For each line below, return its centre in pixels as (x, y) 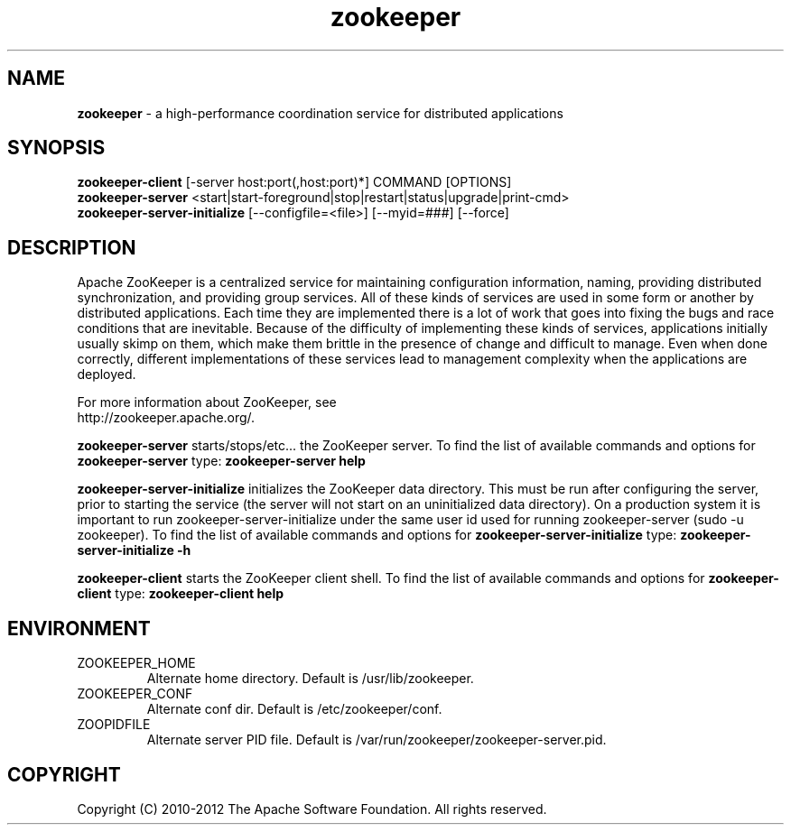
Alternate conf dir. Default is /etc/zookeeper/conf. (294, 709)
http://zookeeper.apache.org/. (166, 418)
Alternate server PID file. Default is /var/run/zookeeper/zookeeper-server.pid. (377, 740)
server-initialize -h (134, 550)
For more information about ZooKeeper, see (207, 402)
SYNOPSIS (56, 148)
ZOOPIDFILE (114, 725)
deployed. (107, 374)
